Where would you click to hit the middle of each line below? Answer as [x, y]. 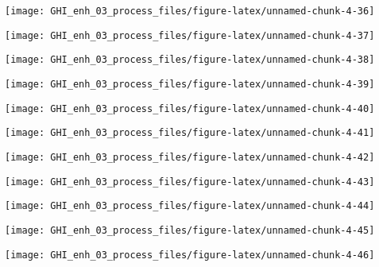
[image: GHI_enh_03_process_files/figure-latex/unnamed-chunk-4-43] [190, 182]
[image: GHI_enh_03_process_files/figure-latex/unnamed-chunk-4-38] [190, 60]
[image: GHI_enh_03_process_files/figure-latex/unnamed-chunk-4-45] [190, 230]
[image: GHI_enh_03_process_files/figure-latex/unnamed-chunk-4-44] [190, 206]
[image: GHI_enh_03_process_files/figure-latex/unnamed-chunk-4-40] [190, 108]
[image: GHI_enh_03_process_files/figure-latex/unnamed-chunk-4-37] [190, 35]
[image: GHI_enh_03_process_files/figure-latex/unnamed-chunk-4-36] [190, 11]
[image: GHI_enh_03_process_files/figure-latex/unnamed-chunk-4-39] [190, 84]
